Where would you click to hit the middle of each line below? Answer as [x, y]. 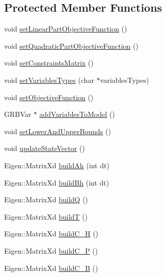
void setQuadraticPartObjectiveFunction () [71, 45]
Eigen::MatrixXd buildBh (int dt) [57, 182]
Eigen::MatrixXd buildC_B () [51, 268]
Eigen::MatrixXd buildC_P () [51, 250]
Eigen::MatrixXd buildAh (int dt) [57, 165]
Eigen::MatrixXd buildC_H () [51, 234]
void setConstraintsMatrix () [49, 63]
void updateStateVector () [45, 148]
